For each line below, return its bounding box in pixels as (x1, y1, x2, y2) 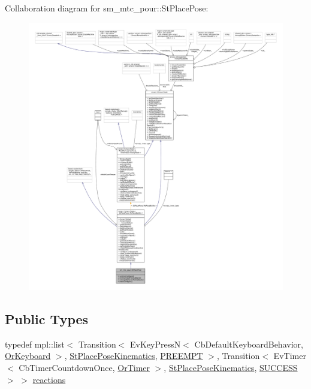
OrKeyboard (5, 349, 51, 362)
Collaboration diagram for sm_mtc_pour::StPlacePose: (5, 2, 209, 14)
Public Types (5, 309, 89, 328)
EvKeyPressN (130, 337, 181, 350)
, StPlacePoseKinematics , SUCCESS (164, 361, 298, 373)
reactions (32, 373, 66, 385)
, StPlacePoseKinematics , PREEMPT (64, 349, 203, 362)
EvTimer (273, 349, 306, 362)
